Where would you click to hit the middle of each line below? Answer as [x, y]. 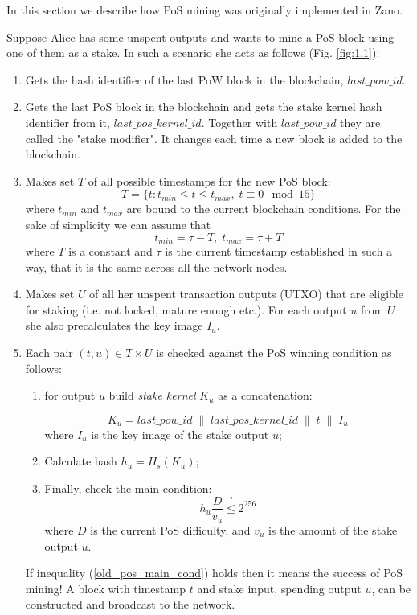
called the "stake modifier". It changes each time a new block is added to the [214, 138]
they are [360, 122]
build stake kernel [152, 395]
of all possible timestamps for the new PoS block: [209, 180]
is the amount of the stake [333, 530]
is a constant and [110, 250]
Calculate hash [81, 461]
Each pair [49, 352]
